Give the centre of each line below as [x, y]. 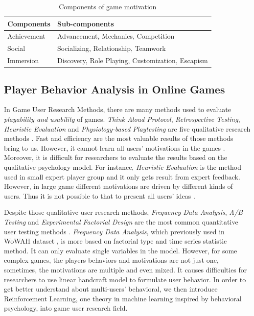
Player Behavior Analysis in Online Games [115, 89]
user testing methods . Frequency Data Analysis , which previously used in [114, 231]
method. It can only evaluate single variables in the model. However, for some [121, 250]
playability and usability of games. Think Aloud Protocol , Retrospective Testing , [122, 119]
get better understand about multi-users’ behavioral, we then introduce [111, 289]
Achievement [26, 36]
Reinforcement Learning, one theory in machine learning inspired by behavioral [123, 298]
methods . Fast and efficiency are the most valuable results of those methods [119, 138]
